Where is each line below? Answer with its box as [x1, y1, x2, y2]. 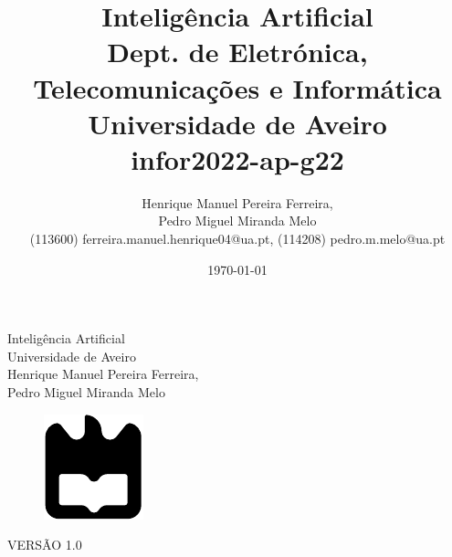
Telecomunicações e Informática [33, 68, 442, 106]
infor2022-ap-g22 [131, 140, 344, 177]
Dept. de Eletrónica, [107, 33, 368, 70]
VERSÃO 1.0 [7, 535, 82, 554]
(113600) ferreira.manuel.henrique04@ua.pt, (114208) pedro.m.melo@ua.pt [29, 229, 446, 248]
